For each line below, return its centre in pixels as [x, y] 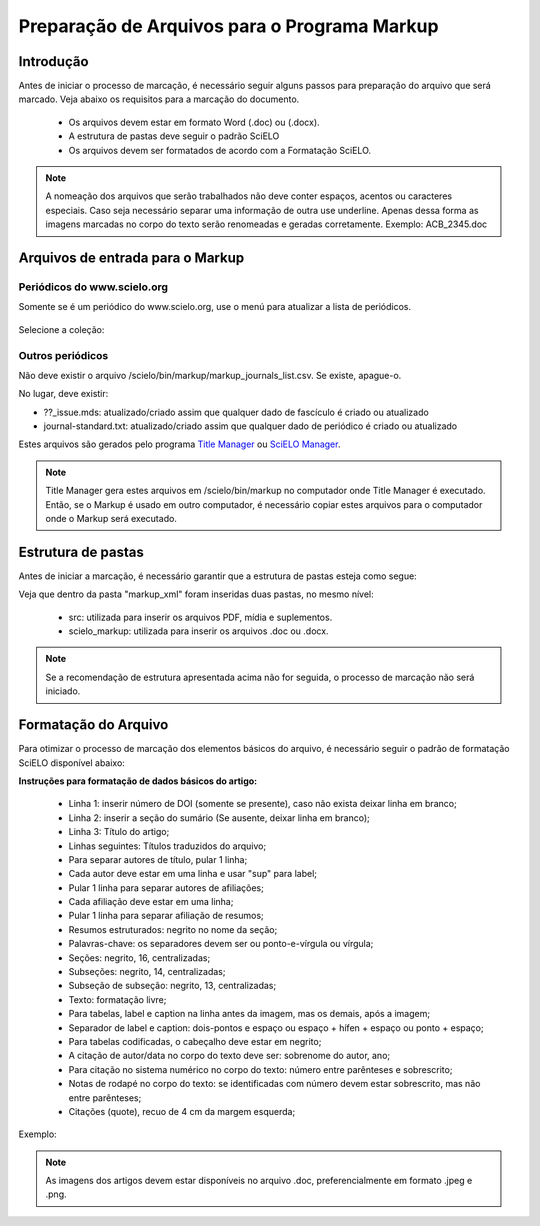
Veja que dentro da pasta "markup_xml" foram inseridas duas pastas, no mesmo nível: [196, 594]
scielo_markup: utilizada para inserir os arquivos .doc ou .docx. [198, 631]
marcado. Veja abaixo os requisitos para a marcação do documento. [159, 99]
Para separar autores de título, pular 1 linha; [158, 859]
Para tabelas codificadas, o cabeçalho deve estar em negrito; [195, 1041]
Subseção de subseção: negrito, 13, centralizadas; [172, 986]
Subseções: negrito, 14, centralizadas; [147, 972]
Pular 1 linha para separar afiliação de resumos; [166, 916]
